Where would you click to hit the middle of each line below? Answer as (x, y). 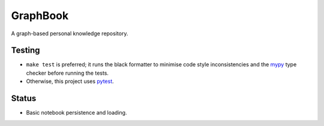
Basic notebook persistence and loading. (76, 113)
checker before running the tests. (67, 73)
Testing (25, 50)
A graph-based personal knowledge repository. (70, 33)
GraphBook (40, 16)
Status (24, 99)
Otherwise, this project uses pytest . (70, 81)
